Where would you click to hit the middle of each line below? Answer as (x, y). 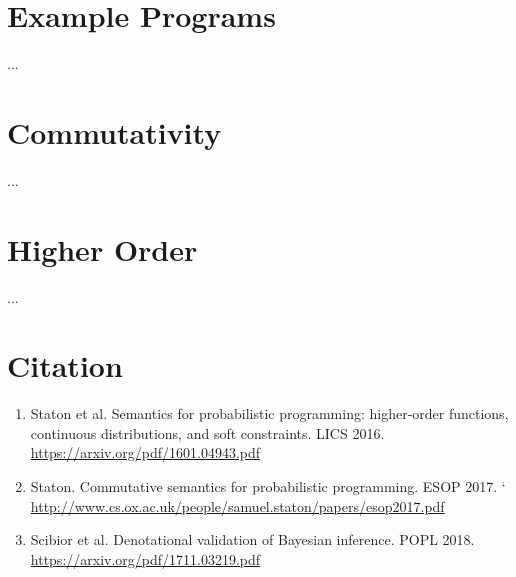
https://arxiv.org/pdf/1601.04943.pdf (145, 452)
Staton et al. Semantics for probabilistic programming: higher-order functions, (269, 413)
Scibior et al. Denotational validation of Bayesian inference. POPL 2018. (252, 539)
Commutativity (114, 131)
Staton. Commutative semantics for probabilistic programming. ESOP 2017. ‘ (268, 486)
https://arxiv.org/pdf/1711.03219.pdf (145, 558)
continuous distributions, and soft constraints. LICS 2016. (207, 432)
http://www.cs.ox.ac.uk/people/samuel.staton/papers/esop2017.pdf (237, 505)
